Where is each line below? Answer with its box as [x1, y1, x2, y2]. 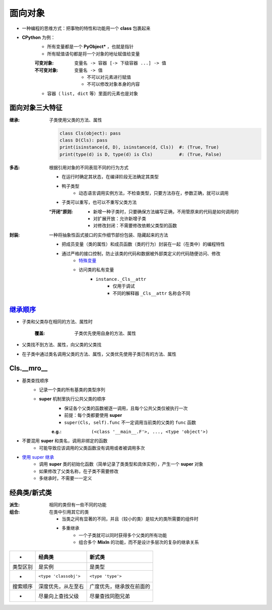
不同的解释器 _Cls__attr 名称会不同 [112, 290, 191, 296]
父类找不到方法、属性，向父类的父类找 [22, 342, 102, 348]
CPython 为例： [22, 34, 55, 40]
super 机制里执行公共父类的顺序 [39, 396, 106, 402]
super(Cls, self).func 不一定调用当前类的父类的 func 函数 [64, 419, 196, 425]
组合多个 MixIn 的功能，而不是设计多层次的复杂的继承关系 [79, 539, 199, 545]
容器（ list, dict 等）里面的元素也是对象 [47, 90, 139, 96]
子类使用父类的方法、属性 [49, 116, 102, 123]
